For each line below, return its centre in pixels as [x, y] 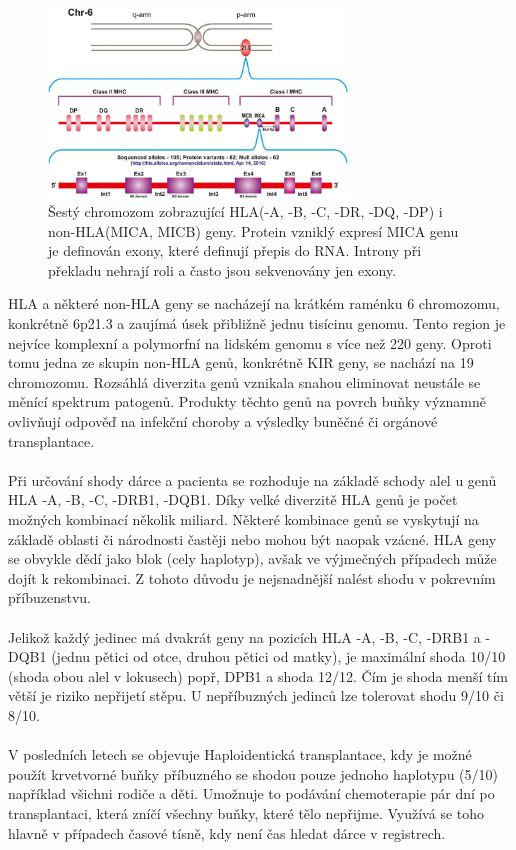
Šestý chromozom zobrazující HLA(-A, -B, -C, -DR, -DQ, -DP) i [245, 211]
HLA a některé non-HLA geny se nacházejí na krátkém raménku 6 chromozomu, [254, 303]
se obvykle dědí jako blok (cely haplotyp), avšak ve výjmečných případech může [252, 558]
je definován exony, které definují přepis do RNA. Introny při [235, 250]
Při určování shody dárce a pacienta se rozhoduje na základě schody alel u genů [252, 479]
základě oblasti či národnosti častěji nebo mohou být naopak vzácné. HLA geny [252, 538]
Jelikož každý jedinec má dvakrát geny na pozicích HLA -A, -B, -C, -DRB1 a [244, 636]
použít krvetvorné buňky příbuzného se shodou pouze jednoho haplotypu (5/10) [253, 773]
